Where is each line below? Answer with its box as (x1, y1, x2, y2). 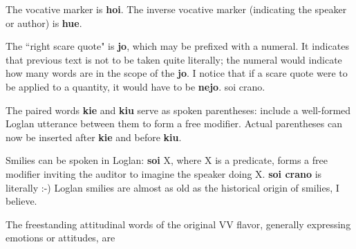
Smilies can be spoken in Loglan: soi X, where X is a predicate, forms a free (6, 153, 328, 167)
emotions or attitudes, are (6, 230, 115, 245)
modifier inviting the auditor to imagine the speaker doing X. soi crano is (6, 166, 322, 181)
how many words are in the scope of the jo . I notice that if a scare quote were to (6, 66, 348, 80)
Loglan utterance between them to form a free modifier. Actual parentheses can (6, 116, 343, 131)
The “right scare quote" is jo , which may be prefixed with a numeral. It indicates (6, 39, 349, 53)
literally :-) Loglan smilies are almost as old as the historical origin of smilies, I (6, 180, 339, 194)
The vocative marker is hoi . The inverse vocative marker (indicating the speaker (6, 2, 347, 16)
